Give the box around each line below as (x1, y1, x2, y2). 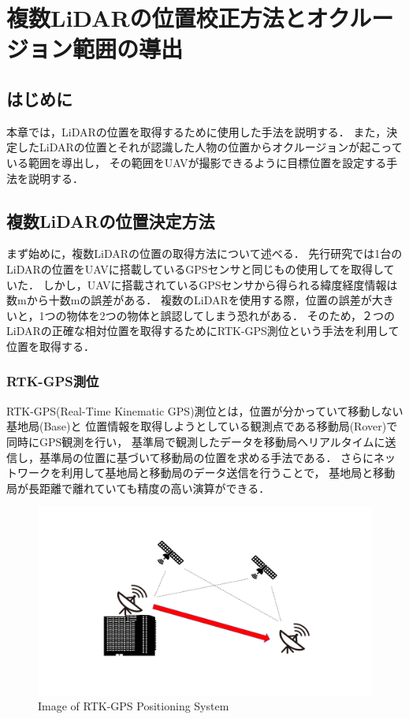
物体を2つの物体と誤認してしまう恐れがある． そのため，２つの (66, 307, 395, 323)
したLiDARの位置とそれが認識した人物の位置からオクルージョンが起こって (17, 139, 403, 155)
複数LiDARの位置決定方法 (6, 208, 215, 233)
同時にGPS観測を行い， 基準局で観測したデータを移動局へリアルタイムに (6, 433, 385, 449)
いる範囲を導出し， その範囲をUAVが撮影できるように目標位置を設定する (6, 154, 387, 170)
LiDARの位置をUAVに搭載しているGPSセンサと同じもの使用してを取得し (6, 260, 384, 277)
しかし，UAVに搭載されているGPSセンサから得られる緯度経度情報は (43, 276, 398, 292)
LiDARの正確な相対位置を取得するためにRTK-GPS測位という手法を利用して (6, 322, 400, 339)
